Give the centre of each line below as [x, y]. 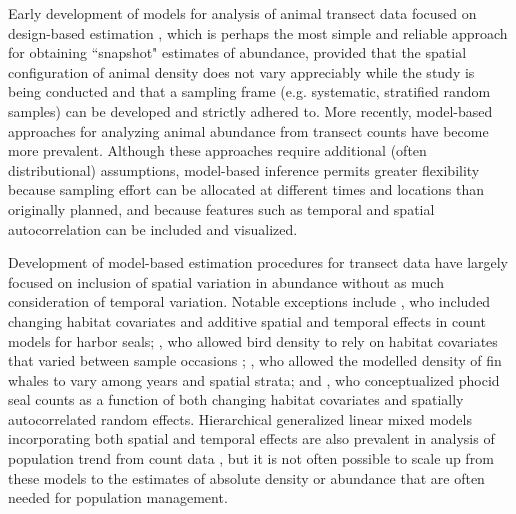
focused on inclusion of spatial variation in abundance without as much [226, 281]
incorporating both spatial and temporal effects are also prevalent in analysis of [251, 438]
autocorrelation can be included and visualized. [153, 228]
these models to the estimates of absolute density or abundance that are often [246, 477]
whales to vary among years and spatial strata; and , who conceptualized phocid [254, 379]
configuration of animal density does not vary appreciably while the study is [241, 71]
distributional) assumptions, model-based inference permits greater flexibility [244, 169]
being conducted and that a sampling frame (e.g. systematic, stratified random [249, 91]
